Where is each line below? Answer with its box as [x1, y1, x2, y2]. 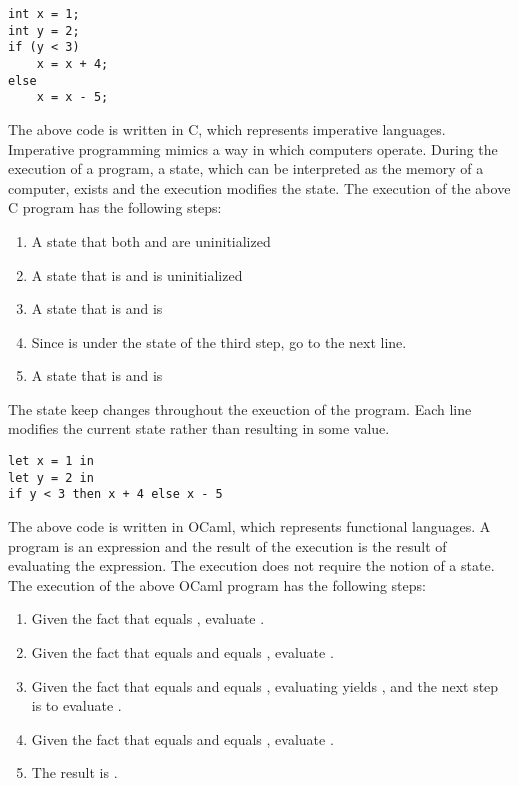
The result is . [31, 762, 118, 783]
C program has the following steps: [8, 197, 222, 218]
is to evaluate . [31, 695, 122, 716]
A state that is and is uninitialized [31, 264, 243, 285]
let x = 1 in [8, 454, 94, 469]
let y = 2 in [8, 470, 94, 485]
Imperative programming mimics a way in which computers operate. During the [8, 138, 498, 159]
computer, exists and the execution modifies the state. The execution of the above [8, 177, 511, 198]
